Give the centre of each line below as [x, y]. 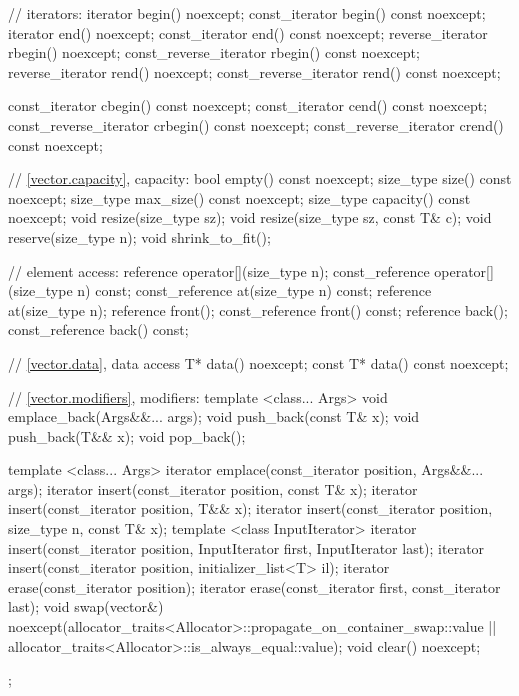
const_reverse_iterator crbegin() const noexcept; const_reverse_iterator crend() [256, 124]
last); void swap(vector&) [86, 606]
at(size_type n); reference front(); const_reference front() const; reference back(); [258, 309]
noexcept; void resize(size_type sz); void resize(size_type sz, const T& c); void [250, 217]
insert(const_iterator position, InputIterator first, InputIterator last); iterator [246, 547]
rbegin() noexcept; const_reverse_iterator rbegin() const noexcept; [214, 52]
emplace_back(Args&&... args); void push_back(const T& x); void [214, 416]
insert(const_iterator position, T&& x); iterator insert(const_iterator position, [250, 508]
